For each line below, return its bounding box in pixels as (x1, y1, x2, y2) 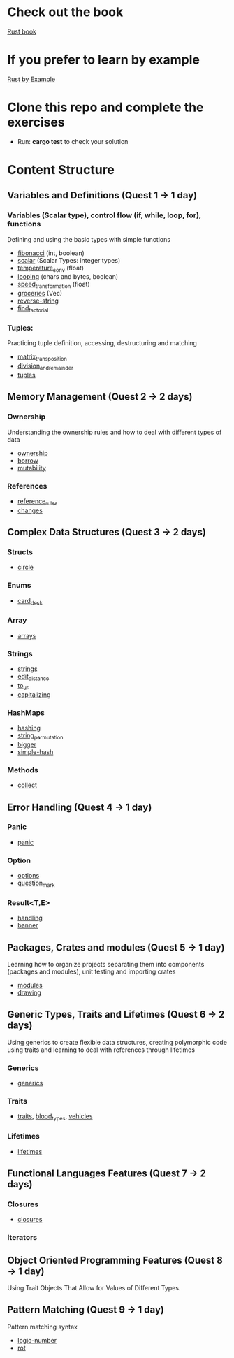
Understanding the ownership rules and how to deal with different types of (7, 428, 222, 436)
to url (17, 681, 30, 691)
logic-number (17, 1336, 57, 1344)
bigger (17, 740, 37, 749)
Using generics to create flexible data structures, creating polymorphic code (7, 1038, 227, 1046)
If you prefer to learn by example (7, 52, 200, 68)
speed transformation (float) (17, 280, 90, 290)
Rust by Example (7, 75, 56, 83)
